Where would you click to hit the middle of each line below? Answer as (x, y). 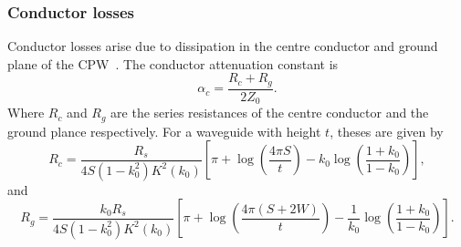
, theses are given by (387, 131)
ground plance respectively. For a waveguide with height (164, 131)
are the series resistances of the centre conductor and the (270, 113)
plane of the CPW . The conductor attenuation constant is (173, 63)
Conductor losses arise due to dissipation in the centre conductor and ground (223, 46)
